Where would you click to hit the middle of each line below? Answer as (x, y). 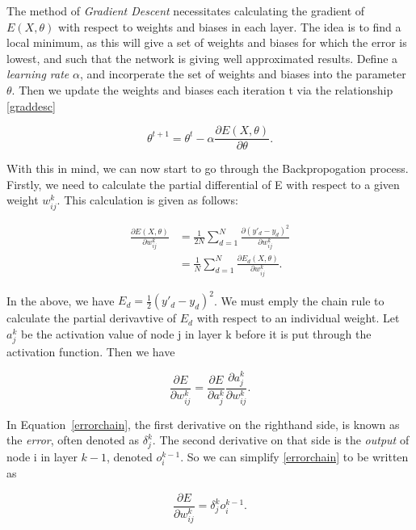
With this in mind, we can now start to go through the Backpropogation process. (208, 168)
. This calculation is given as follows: (147, 200)
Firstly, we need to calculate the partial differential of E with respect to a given (203, 184)
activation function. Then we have (91, 351)
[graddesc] (31, 105)
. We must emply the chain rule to (299, 300)
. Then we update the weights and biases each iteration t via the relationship (202, 89)
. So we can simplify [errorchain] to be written (294, 457)
